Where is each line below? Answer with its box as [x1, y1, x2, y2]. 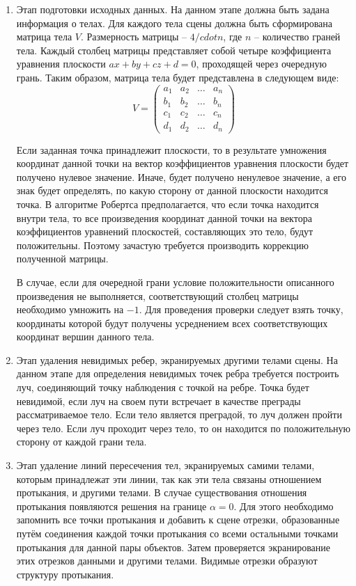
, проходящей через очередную [196, 56, 327, 71]
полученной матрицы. [16, 251, 109, 266]
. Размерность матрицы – [80, 29, 187, 44]
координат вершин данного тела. [16, 329, 155, 344]
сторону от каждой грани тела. [16, 434, 147, 449]
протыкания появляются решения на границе [16, 498, 207, 513]
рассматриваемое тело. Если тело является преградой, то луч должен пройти [16, 407, 342, 422]
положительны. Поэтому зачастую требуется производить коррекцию [16, 237, 309, 252]
